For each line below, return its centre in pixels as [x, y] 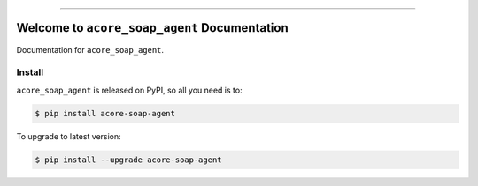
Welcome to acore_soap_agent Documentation [152, 28]
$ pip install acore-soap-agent [105, 113]
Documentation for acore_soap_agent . [90, 49]
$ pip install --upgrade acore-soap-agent [128, 160]
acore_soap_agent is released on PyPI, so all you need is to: [129, 90]
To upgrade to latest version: [69, 136]
